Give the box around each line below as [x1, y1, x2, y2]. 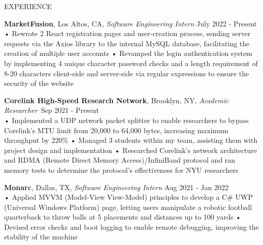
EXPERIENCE [4, 1, 52, 11]
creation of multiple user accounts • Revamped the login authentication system [4, 48, 252, 58]
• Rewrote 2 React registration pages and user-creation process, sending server [4, 28, 251, 39]
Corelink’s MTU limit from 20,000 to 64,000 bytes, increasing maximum [4, 125, 228, 135]
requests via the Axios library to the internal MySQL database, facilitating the [4, 38, 250, 48]
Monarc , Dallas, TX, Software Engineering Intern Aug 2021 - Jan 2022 [4, 181, 228, 192]
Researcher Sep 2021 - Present [4, 105, 99, 115]
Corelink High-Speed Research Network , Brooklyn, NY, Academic [4, 95, 229, 105]
